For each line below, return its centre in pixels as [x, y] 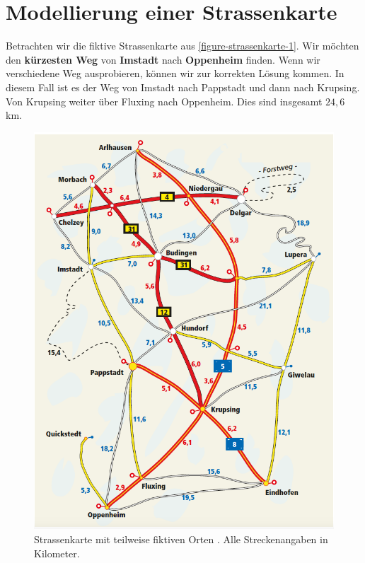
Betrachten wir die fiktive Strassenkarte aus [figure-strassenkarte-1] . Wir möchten [182, 46]
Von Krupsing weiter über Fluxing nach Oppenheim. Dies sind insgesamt [164, 101]
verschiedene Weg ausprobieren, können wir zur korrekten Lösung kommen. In [175, 73]
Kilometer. [57, 553]
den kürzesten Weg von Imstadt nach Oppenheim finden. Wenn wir [163, 59]
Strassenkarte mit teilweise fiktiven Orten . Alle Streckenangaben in [181, 539]
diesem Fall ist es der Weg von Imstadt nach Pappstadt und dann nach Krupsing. [183, 87]
